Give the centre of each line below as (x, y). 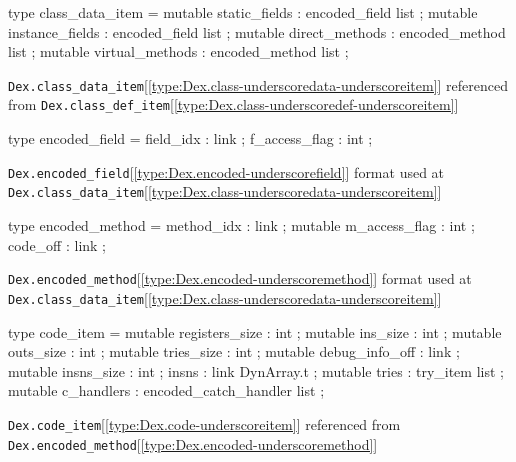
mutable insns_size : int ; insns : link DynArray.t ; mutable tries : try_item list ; (256, 370)
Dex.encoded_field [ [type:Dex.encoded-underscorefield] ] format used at (226, 171)
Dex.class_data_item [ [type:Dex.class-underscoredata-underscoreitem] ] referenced (258, 84)
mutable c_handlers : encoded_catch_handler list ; (166, 390)
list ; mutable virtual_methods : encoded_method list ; (178, 51)
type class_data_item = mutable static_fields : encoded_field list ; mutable (243, 12)
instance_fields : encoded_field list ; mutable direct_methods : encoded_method (257, 31)
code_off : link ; (57, 244)
